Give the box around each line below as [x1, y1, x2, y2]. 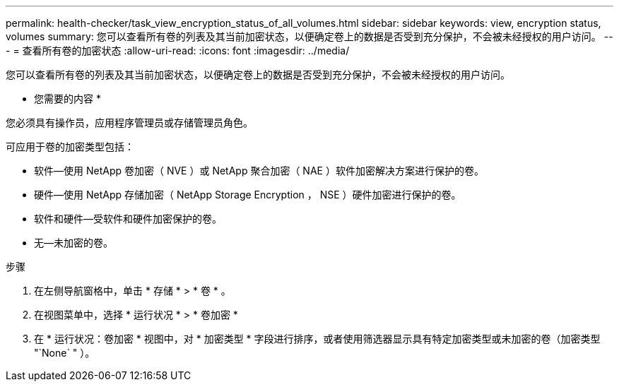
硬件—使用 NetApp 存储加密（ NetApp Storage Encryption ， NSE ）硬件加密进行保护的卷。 [34, 189, 461, 201]
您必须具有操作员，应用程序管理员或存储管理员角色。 [6, 117, 253, 129]
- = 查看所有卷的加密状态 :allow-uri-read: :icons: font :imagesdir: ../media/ [6, 44, 350, 56]
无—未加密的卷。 [34, 237, 113, 249]
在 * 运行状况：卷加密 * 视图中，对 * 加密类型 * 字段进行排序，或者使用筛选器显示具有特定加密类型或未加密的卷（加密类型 [34, 333, 601, 345]
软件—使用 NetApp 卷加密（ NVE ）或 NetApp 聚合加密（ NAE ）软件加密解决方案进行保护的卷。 [34, 165, 484, 177]
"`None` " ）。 [34, 347, 95, 359]
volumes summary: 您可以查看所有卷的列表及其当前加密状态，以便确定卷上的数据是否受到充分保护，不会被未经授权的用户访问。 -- [6, 30, 613, 42]
